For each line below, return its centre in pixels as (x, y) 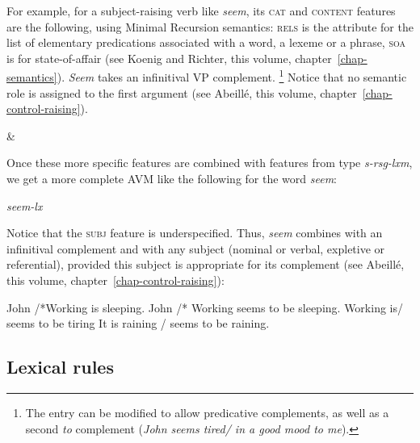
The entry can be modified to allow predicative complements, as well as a (207, 412)
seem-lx (25, 205)
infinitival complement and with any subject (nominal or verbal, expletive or (196, 248)
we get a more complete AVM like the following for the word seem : (172, 178)
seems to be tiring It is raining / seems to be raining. (138, 323)
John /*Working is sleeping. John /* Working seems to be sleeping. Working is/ (205, 307)
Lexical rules (60, 367)
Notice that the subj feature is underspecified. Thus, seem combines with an (195, 233)
